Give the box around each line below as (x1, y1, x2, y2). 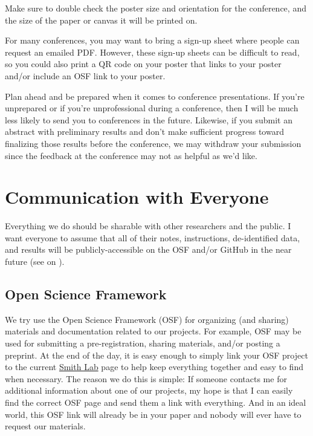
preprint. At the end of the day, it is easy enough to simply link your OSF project (5, 348, 308, 361)
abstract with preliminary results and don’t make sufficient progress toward (5, 125, 284, 138)
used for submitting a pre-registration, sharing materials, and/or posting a (5, 337, 280, 350)
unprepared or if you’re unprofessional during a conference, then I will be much (5, 102, 298, 114)
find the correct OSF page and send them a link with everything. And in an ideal (5, 395, 306, 408)
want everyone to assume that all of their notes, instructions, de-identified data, (5, 231, 300, 244)
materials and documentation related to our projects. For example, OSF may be (5, 325, 302, 337)
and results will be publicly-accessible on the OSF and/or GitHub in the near (5, 243, 292, 256)
